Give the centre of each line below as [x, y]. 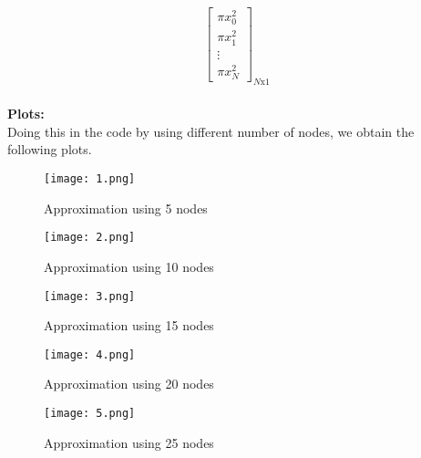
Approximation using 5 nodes [126, 208]
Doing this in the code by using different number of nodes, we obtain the [211, 131]
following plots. [50, 149]
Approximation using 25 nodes [129, 442]
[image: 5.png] [90, 414]
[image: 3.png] [90, 296]
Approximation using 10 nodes [129, 266]
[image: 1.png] [90, 179]
